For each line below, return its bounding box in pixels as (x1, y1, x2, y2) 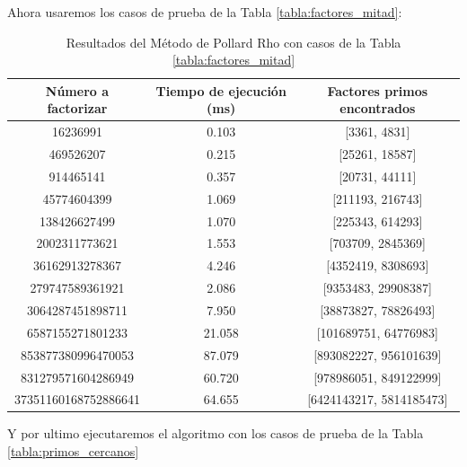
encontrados (339, 99, 416, 118)
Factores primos (327, 81, 428, 100)
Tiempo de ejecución (155, 81, 286, 100)
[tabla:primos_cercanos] (7, 442, 139, 461)
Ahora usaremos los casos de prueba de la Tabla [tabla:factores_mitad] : (7, 3, 402, 21)
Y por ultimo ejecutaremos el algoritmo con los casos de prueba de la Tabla (7, 424, 424, 443)
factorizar (47, 99, 108, 118)
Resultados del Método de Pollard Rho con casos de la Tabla (66, 32, 401, 51)
